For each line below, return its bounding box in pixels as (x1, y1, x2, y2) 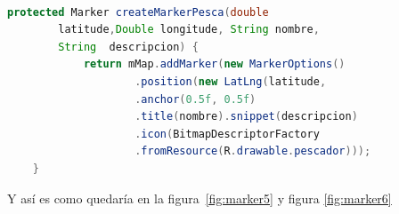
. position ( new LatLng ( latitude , (134, 75, 327, 88)
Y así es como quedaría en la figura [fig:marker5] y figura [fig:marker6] (7, 188, 392, 207)
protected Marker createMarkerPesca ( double (7, 5, 269, 19)
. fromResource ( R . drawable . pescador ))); (134, 145, 371, 158)
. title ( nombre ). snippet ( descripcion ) (134, 110, 358, 123)
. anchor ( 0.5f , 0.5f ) (134, 92, 256, 106)
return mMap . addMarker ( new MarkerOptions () (83, 58, 346, 71)
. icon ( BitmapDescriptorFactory (134, 127, 320, 140)
